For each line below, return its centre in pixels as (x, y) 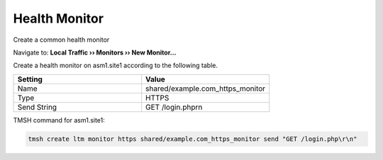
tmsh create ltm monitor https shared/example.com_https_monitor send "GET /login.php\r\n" (193, 139)
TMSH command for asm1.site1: (59, 120)
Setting (30, 79)
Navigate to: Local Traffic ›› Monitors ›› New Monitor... (95, 52)
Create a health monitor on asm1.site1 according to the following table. (115, 65)
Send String (37, 107)
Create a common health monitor (61, 40)
